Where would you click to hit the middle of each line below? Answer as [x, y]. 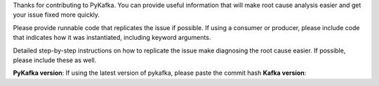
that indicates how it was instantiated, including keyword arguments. [112, 38]
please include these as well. [55, 60]
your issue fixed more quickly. [56, 15]
